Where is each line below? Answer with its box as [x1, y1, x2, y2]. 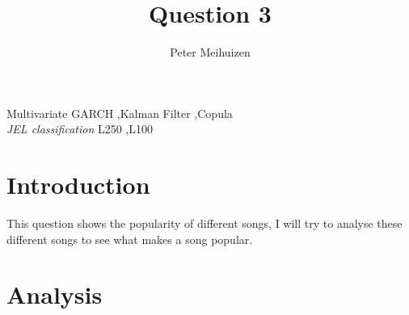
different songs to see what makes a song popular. [6, 230, 253, 247]
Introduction [6, 168, 150, 201]
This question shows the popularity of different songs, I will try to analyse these [6, 215, 403, 232]
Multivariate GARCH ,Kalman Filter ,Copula [6, 104, 233, 121]
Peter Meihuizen [170, 44, 251, 61]
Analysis [6, 278, 103, 311]
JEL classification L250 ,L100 [6, 120, 153, 137]
